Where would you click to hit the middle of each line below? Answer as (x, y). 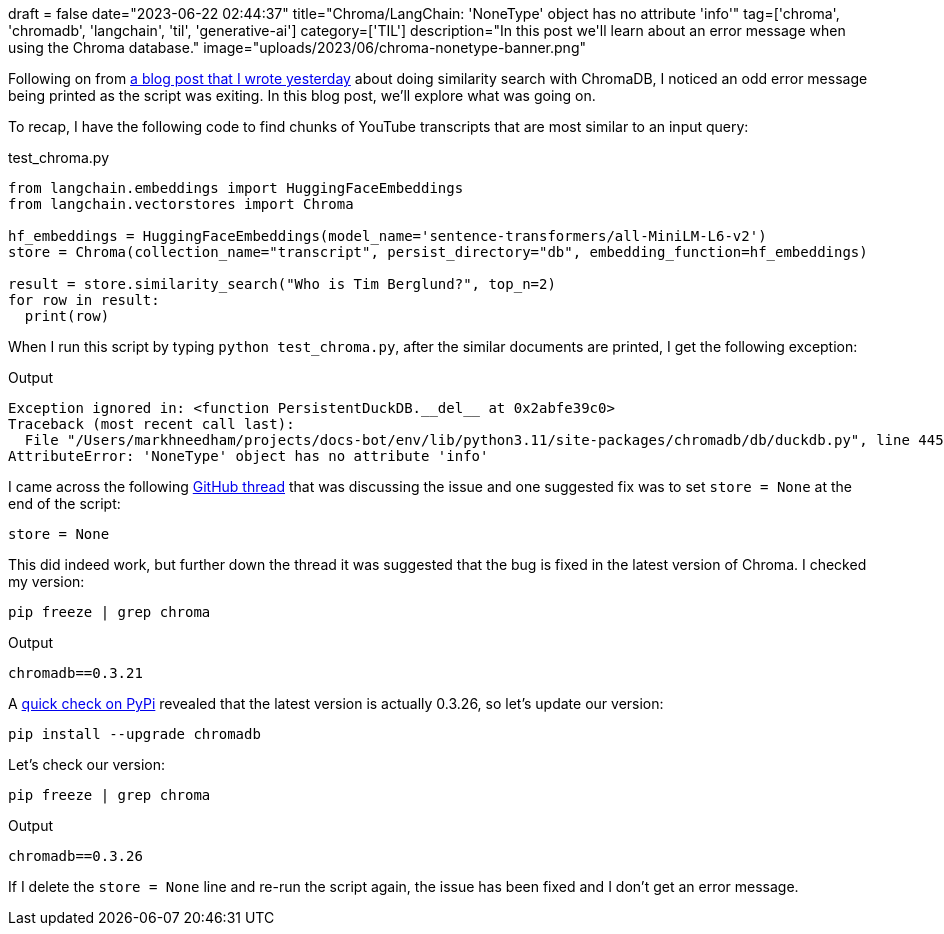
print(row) (67, 316)
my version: (46, 581)
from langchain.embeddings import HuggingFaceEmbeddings (236, 188)
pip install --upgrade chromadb (134, 734)
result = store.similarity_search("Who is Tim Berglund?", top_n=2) (282, 284)
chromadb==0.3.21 (75, 673)
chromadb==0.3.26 (75, 856)
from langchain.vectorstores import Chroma (181, 204)
